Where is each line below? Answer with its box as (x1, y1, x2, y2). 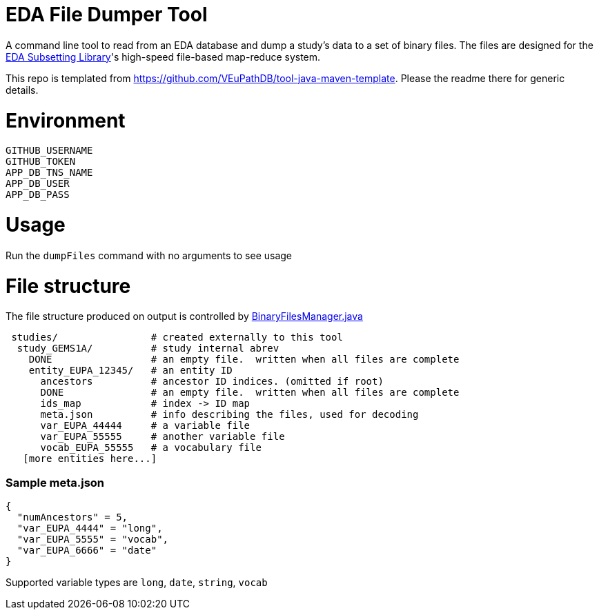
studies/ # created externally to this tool (11, 332, 343, 343)
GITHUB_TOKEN (6, 156, 76, 168)
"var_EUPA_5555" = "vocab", (17, 534, 169, 545)
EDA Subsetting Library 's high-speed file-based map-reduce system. (6, 50, 321, 63)
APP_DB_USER (6, 178, 70, 190)
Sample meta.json (6, 475, 105, 490)
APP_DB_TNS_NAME (6, 167, 93, 179)
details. (6, 83, 39, 96)
